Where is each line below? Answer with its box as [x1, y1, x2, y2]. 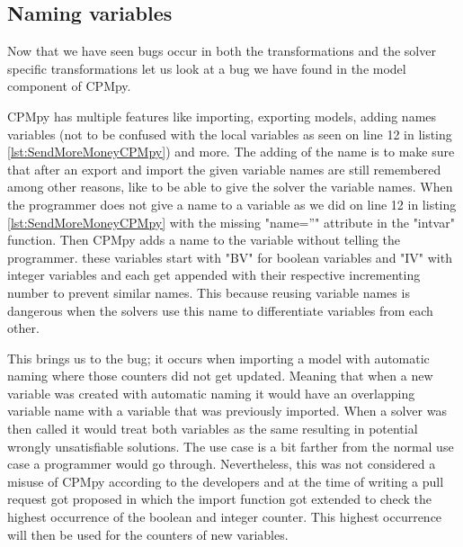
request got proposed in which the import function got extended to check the [7, 489, 432, 508]
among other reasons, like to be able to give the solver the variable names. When [7, 177, 453, 196]
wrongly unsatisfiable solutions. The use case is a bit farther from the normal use [7, 436, 454, 455]
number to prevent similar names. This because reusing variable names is [7, 282, 410, 301]
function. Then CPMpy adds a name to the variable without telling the [7, 230, 401, 249]
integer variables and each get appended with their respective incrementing [7, 265, 421, 284]
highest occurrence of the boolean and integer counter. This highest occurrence [7, 507, 442, 526]
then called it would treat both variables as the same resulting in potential [7, 419, 418, 438]
